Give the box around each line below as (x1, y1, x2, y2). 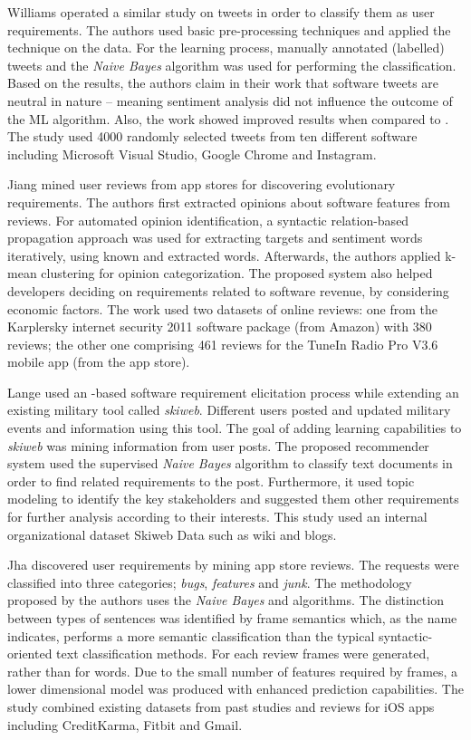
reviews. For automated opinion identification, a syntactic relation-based (7, 210, 409, 229)
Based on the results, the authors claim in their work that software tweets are (7, 73, 439, 92)
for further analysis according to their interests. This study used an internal (7, 507, 428, 526)
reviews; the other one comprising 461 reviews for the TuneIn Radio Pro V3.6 (7, 334, 438, 353)
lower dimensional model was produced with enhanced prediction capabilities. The (7, 679, 464, 698)
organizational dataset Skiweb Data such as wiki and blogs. (7, 524, 337, 543)
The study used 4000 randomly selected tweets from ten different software (7, 127, 418, 146)
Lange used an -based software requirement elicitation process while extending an (7, 382, 459, 401)
